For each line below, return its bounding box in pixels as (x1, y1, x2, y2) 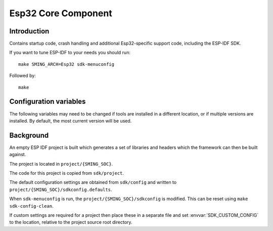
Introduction (9, 27, 50, 35)
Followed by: (9, 72, 36, 79)
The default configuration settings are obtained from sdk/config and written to (9, 179, 177, 185)
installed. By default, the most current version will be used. (9, 118, 132, 124)
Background (9, 131, 49, 139)
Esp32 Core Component (9, 8, 112, 19)
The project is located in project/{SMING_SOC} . (9, 161, 113, 167)
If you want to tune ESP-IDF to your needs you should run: (9, 50, 131, 56)
